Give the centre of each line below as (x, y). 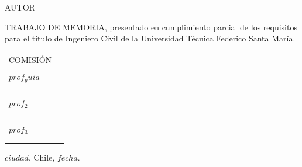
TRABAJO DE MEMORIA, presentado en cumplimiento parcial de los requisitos (151, 27)
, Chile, (42, 157)
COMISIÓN (30, 59)
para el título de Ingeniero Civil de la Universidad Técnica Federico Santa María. (150, 38)
